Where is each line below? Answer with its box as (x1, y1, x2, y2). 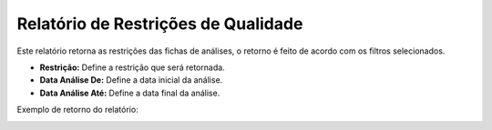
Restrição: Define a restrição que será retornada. (39, 62, 225, 73)
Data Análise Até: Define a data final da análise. (39, 87, 220, 98)
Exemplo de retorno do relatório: (16, 105, 138, 115)
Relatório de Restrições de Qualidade (16, 14, 303, 34)
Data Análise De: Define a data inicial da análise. (39, 75, 223, 85)
